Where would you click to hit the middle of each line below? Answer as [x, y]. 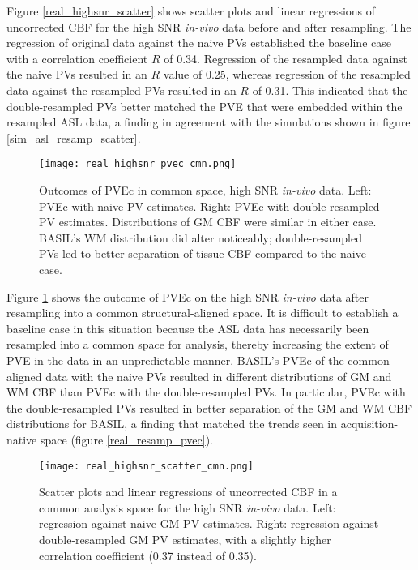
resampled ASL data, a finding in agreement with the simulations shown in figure [209, 122]
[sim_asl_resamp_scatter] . [74, 137]
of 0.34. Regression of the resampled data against [286, 58]
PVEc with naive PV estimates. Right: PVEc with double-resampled [209, 206]
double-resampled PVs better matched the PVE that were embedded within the [205, 106]
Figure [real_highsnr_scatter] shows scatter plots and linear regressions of [191, 11]
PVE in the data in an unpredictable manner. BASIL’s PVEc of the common [198, 360]
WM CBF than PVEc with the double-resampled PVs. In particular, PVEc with [206, 392]
